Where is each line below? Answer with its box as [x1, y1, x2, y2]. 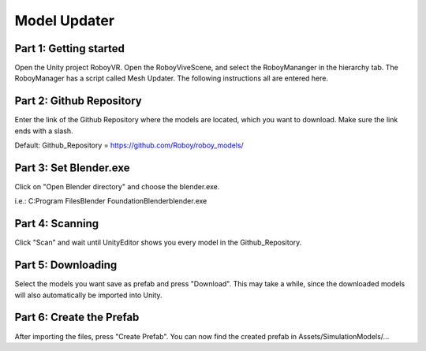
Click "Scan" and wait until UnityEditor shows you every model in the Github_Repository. [14, 237, 302, 248]
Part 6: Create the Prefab [14, 311, 140, 324]
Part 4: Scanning [14, 217, 99, 230]
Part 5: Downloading [14, 259, 118, 272]
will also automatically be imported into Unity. [14, 290, 163, 300]
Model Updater [14, 12, 114, 29]
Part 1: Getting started [14, 42, 125, 55]
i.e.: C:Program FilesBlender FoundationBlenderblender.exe [14, 196, 207, 206]
